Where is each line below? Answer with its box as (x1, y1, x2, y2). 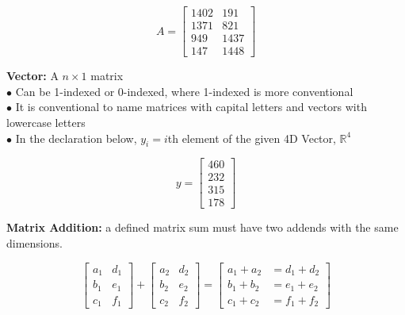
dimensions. (6, 235, 63, 252)
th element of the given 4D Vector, (167, 129, 336, 146)
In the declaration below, (15, 129, 137, 146)
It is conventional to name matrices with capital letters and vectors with (15, 98, 367, 115)
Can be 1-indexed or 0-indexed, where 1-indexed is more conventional (15, 83, 353, 99)
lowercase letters (6, 113, 86, 130)
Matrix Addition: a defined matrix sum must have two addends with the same (6, 219, 399, 236)
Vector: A (6, 67, 59, 84)
